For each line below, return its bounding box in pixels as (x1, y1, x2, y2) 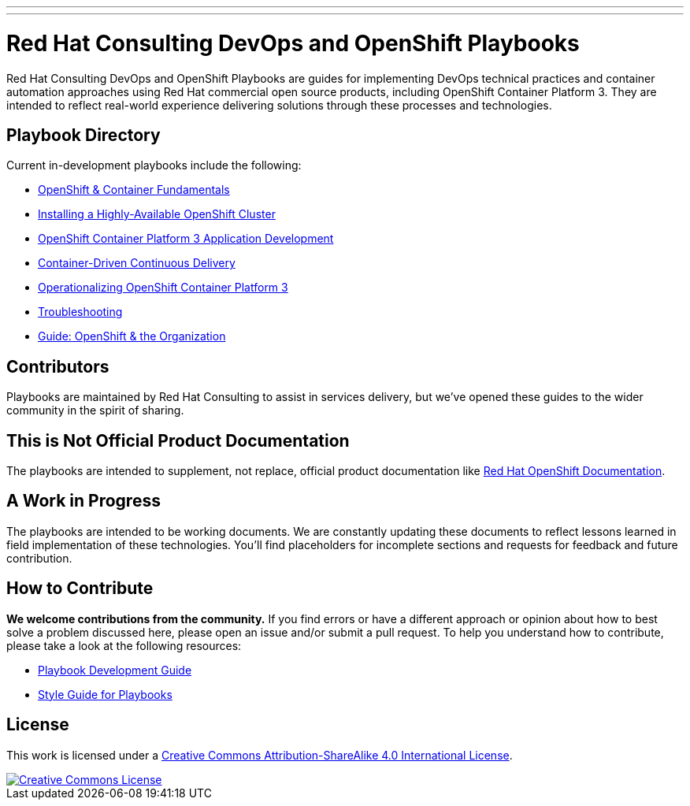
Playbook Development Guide (38, 663, 192, 677)
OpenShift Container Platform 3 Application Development (38, 232, 334, 246)
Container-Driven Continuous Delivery (38, 256, 236, 270)
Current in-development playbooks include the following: (6, 158, 302, 173)
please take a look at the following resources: (6, 638, 242, 652)
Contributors (6, 356, 109, 377)
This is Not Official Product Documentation (6, 430, 350, 451)
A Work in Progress (6, 491, 161, 511)
